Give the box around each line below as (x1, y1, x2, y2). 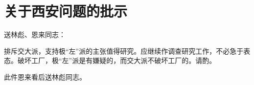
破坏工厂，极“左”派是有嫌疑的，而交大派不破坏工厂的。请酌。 (17, 55, 216, 65)
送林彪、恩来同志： (4, 29, 66, 40)
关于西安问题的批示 (4, 1, 128, 21)
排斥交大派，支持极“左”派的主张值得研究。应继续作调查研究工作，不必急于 (4, 45, 244, 56)
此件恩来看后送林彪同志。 (4, 71, 86, 82)
